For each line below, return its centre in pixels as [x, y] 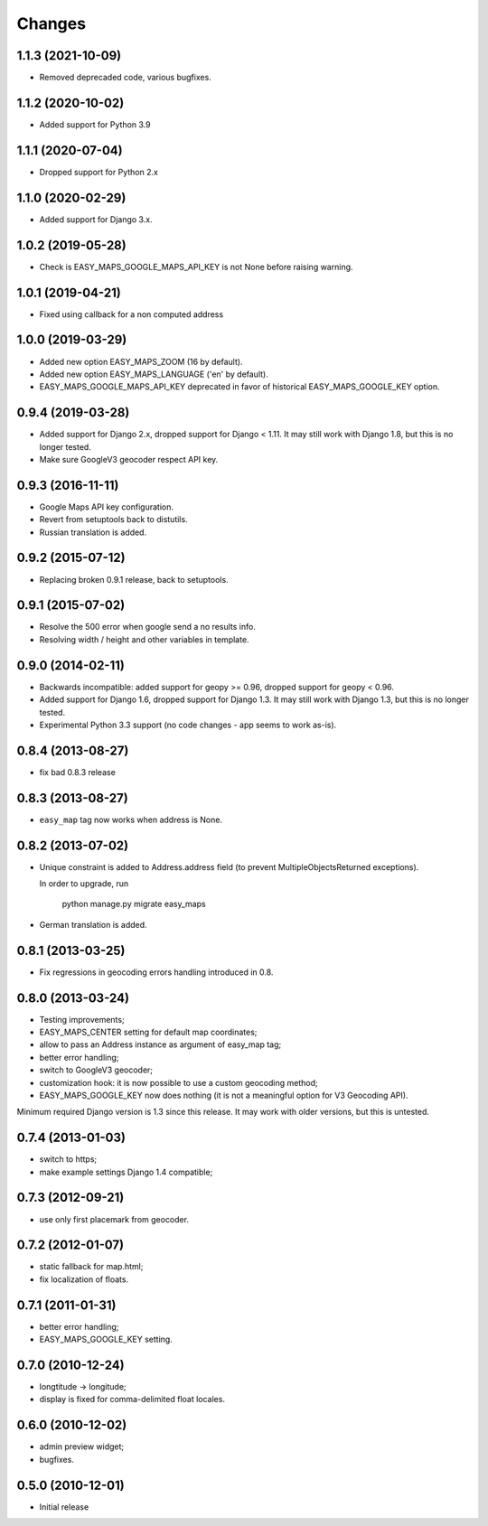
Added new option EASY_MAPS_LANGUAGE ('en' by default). [154, 374]
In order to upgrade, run [84, 884]
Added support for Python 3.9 [95, 124]
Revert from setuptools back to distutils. [114, 520]
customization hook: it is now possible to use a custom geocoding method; [178, 1082]
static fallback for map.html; [91, 1267]
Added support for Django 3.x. [96, 219]
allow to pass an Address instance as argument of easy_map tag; [160, 1044]
